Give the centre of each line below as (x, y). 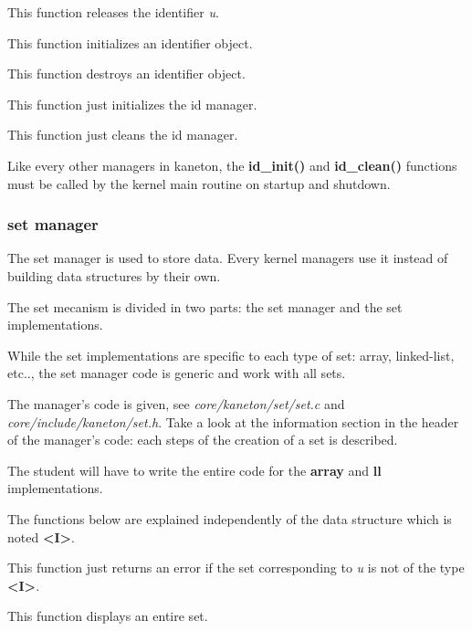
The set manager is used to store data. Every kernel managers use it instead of (228, 258)
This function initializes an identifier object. (130, 42)
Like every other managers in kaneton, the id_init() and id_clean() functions (232, 165)
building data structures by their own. (114, 275)
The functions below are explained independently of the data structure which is (230, 518)
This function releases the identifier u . (113, 12)
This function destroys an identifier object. (126, 74)
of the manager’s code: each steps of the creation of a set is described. (203, 440)
